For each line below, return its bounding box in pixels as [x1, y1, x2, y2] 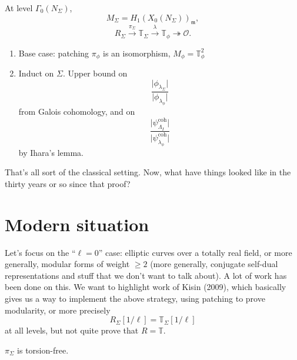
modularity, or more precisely [5, 304, 111, 316]
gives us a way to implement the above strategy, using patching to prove [5, 292, 265, 304]
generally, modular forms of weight [5, 258, 130, 270]
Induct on [18, 67, 54, 79]
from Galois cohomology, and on [18, 105, 135, 118]
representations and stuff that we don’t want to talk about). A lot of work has [5, 269, 287, 281]
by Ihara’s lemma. [18, 146, 84, 158]
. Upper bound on [62, 67, 128, 79]
